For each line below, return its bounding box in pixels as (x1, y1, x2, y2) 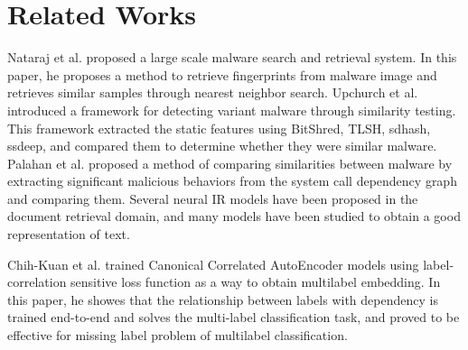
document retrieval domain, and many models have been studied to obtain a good (7, 207, 461, 226)
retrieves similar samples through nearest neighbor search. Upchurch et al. (7, 83, 418, 102)
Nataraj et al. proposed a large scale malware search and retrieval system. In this (7, 48, 457, 67)
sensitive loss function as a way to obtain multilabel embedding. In (70, 272, 441, 291)
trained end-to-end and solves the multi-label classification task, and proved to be (7, 308, 460, 327)
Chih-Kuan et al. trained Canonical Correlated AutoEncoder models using (7, 254, 419, 273)
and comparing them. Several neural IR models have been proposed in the (7, 189, 418, 207)
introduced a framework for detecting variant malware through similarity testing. (7, 100, 456, 119)
